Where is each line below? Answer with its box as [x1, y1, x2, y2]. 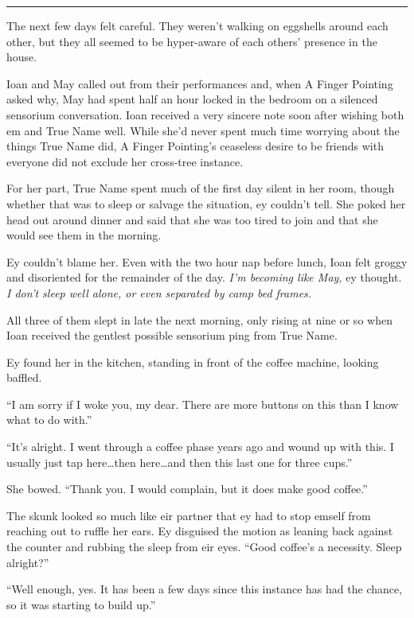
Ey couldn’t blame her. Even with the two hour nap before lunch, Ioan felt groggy [6, 253, 408, 270]
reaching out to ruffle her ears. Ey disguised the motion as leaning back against [6, 523, 393, 539]
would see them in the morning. [6, 227, 162, 243]
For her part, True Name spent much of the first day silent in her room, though [6, 180, 395, 196]
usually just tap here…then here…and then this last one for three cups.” [6, 453, 353, 470]
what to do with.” [6, 411, 92, 428]
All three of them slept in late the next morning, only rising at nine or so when [6, 311, 393, 328]
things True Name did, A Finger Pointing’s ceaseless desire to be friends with [6, 138, 384, 154]
